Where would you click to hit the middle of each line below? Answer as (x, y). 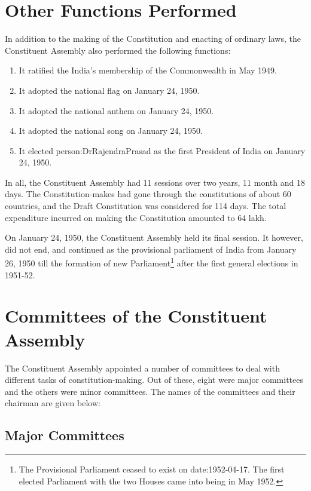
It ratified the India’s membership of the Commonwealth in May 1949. (148, 70)
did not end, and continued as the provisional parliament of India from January (151, 249)
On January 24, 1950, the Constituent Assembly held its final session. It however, (154, 237)
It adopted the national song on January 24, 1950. (111, 131)
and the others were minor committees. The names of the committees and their (150, 391)
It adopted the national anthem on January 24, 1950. (116, 110)
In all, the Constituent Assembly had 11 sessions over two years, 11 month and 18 (155, 182)
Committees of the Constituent (136, 316)
